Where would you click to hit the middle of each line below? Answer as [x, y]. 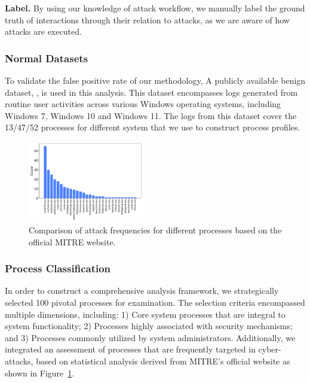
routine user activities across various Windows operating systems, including [143, 104]
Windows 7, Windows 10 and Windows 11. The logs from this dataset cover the [151, 115]
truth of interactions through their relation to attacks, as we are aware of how [147, 19]
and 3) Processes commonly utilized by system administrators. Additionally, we [150, 337]
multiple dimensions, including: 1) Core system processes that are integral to [145, 314]
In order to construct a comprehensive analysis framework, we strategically [142, 291]
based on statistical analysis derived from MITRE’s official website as [163, 361]
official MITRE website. [72, 241]
